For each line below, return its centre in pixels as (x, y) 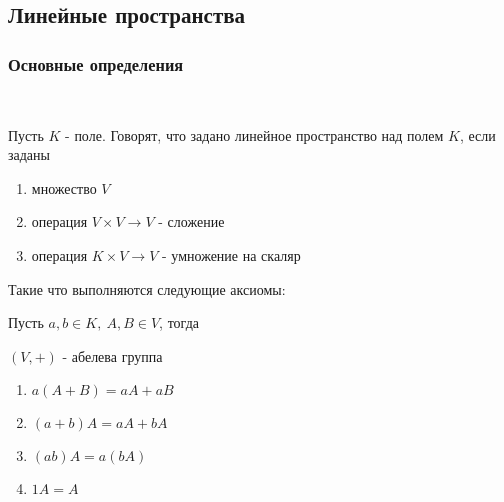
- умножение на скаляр (231, 254)
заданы (29, 154)
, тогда (179, 322)
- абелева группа (112, 355)
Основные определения (96, 63)
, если (478, 134)
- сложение (191, 221)
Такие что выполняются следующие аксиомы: (147, 288)
